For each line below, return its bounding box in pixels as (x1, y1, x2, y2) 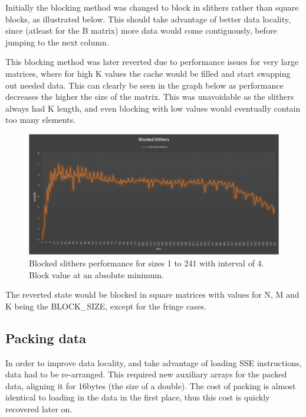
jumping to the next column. (5, 35, 109, 48)
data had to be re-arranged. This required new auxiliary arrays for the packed (5, 368, 287, 380)
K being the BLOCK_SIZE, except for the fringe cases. (5, 299, 207, 312)
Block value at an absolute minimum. (29, 268, 164, 281)
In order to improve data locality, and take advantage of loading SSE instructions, (5, 356, 302, 369)
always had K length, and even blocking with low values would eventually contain (5, 102, 301, 114)
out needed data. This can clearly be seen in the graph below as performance (5, 79, 284, 91)
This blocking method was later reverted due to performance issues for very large (5, 56, 299, 68)
